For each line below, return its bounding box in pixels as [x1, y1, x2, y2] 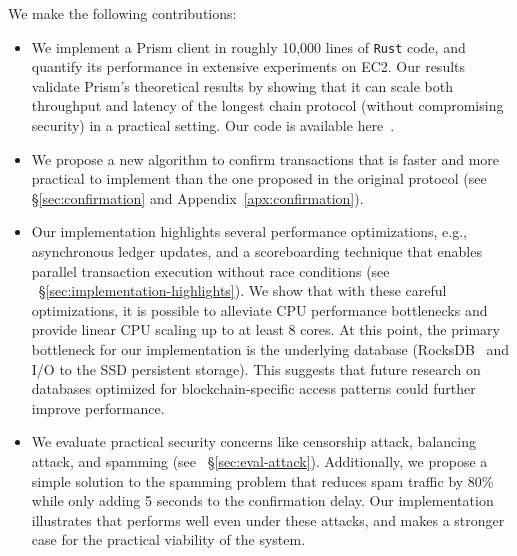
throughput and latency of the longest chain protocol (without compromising [31, 95, 504, 116]
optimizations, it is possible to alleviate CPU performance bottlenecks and [31, 299, 488, 320]
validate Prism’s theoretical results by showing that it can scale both [31, 75, 453, 96]
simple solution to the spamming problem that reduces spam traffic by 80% [31, 470, 494, 491]
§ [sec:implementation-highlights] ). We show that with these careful [38, 280, 447, 301]
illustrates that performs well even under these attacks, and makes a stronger [31, 509, 505, 530]
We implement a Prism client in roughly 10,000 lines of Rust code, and [31, 36, 466, 57]
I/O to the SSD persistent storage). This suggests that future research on [31, 358, 481, 379]
